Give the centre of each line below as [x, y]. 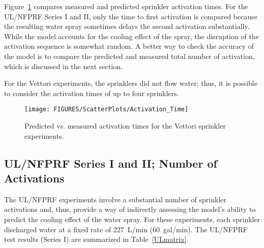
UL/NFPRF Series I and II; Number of [111, 163]
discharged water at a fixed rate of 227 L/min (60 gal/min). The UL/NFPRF [126, 229]
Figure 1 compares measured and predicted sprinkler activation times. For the [126, 6]
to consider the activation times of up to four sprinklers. [92, 93]
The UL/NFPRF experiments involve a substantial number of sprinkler [115, 199]
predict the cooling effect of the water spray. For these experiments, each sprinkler [132, 219]
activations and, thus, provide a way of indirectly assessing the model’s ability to [130, 209]
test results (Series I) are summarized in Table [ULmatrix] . [96, 239]
